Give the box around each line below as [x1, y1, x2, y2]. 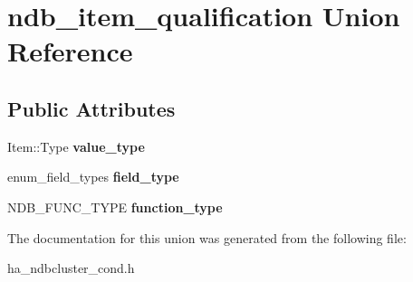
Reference [7, 33, 133, 70]
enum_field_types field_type [7, 167, 179, 186]
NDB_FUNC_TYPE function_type [7, 197, 223, 216]
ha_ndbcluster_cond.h [7, 258, 135, 277]
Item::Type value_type [7, 136, 145, 155]
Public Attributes [7, 94, 176, 122]
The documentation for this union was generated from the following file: [7, 228, 407, 247]
